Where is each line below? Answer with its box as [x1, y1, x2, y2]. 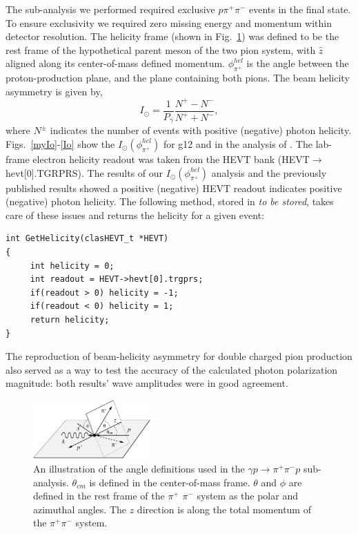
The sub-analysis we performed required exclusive [6, 2, 215, 16]
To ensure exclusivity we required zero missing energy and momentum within [6, 15, 332, 30]
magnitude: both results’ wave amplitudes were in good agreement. [6, 376, 288, 390]
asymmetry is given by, [6, 84, 103, 98]
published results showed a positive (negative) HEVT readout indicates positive [6, 180, 342, 195]
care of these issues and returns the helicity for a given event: [6, 207, 265, 222]
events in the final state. [248, 2, 351, 16]
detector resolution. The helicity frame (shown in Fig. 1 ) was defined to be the [6, 29, 339, 44]
